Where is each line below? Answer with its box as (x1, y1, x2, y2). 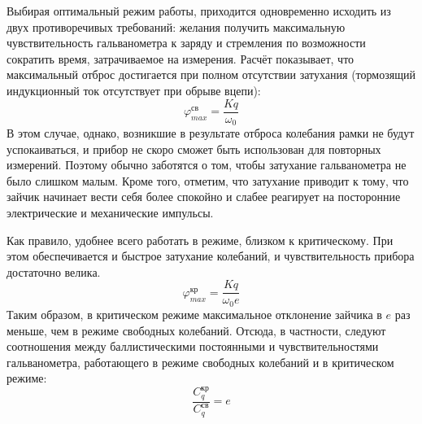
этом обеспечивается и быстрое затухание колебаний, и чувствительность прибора (7, 247, 415, 264)
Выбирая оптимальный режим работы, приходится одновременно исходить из (7, 2, 391, 19)
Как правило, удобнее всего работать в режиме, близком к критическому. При (7, 231, 394, 248)
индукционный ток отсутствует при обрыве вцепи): (7, 81, 261, 98)
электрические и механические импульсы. (7, 204, 214, 221)
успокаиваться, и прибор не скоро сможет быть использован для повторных (7, 140, 381, 157)
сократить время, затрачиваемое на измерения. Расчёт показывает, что (7, 50, 355, 67)
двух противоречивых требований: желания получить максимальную (7, 18, 346, 35)
